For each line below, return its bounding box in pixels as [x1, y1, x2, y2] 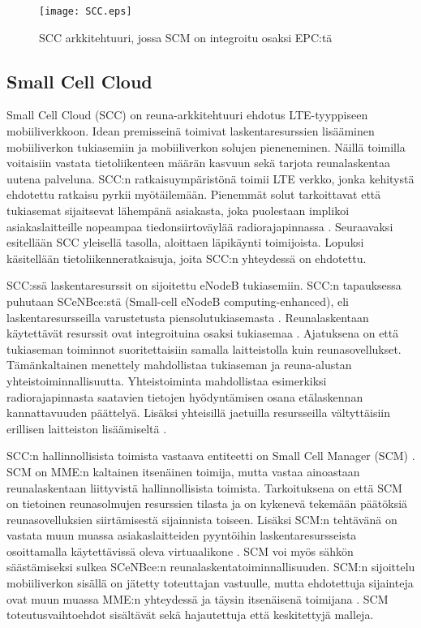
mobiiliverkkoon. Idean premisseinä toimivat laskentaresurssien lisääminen [6, 123, 375, 140]
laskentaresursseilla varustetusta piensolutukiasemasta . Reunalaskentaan [6, 308, 369, 325]
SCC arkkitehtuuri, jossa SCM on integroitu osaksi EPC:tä [39, 28, 333, 45]
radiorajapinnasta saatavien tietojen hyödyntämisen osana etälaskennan [6, 388, 363, 405]
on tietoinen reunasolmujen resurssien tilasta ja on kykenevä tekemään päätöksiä [6, 495, 408, 512]
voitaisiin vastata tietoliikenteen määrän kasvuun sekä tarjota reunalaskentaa [6, 154, 391, 171]
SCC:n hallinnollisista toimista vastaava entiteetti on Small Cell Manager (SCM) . [6, 447, 415, 464]
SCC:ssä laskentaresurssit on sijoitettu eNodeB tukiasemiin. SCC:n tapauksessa [6, 277, 402, 294]
